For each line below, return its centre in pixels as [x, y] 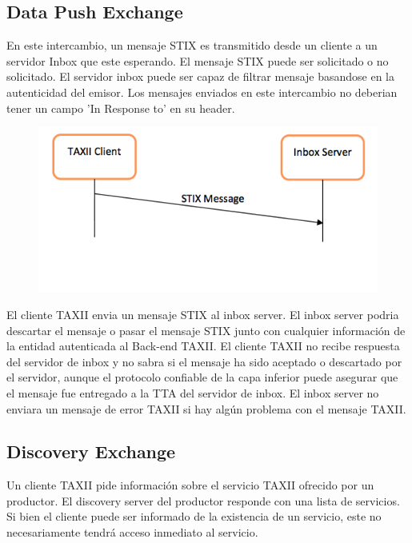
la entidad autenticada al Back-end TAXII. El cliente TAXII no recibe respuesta [203, 346]
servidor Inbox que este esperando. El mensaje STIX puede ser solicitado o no [198, 60]
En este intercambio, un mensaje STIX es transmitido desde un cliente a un [192, 45]
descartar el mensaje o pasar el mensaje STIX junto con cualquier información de [206, 330]
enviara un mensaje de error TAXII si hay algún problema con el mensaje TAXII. [206, 408]
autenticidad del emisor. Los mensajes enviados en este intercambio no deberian [202, 92]
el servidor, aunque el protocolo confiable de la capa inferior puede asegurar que [202, 377]
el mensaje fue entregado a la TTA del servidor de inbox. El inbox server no [193, 392]
